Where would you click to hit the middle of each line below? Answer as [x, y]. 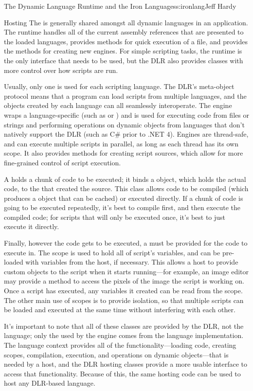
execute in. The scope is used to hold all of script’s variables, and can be [112, 252]
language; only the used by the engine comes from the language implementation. [124, 335]
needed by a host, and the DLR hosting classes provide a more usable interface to [126, 364]
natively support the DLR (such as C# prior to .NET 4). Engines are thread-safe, [126, 134]
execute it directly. [32, 226]
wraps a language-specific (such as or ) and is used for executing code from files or [126, 115]
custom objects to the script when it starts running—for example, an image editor [126, 271]
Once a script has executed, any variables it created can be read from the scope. [123, 291]
